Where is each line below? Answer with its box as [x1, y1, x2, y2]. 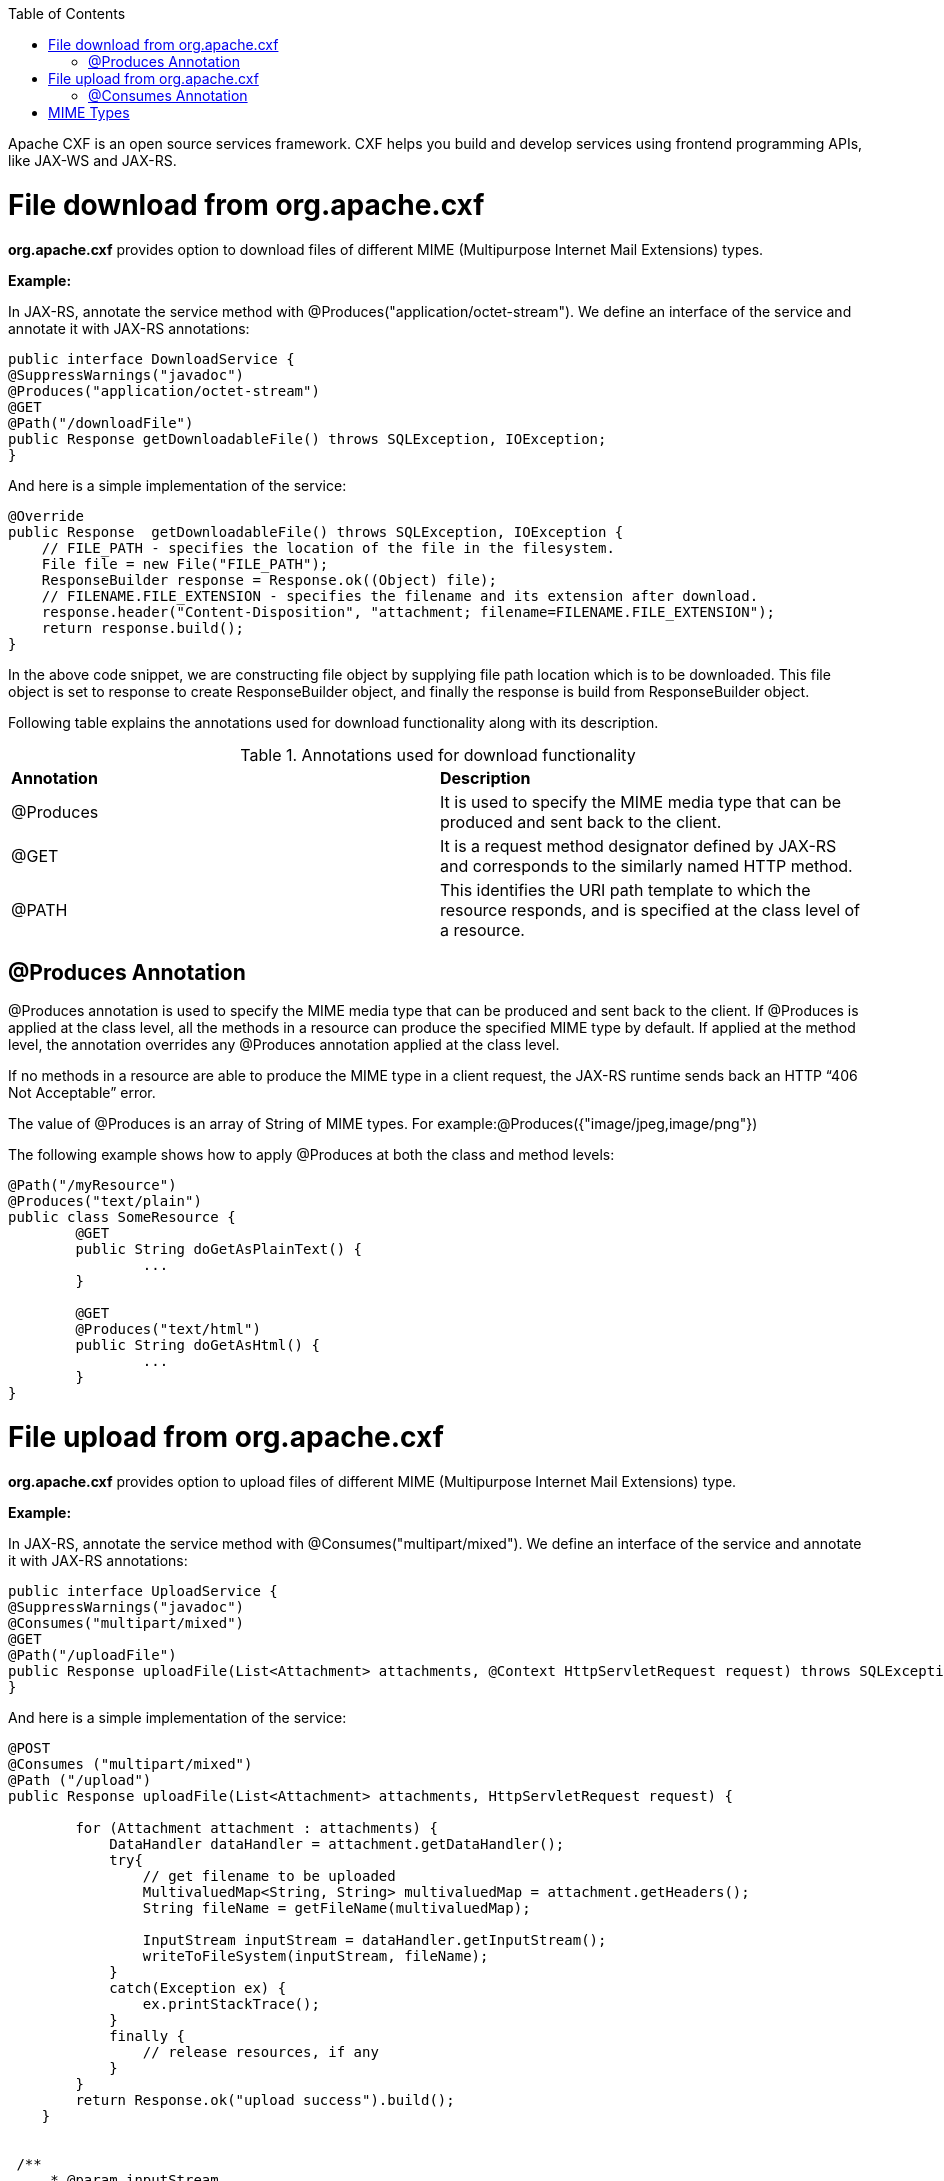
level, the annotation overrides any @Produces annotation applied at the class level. [8, 1036, 560, 1054]
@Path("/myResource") [8, 1177, 177, 1194]
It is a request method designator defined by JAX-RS [440, 835, 837, 856]
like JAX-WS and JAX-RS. [8, 152, 177, 169]
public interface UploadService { [8, 1582, 278, 1599]
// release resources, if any [142, 2043, 379, 2060]
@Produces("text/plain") [8, 1193, 202, 1210]
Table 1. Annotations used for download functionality [240, 744, 636, 765]
